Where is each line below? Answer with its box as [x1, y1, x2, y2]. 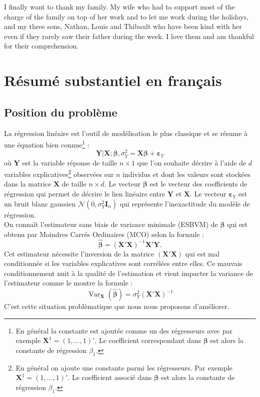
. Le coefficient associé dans [67, 372, 152, 382]
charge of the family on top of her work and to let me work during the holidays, [4, 11, 249, 21]
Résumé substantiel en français [4, 70, 222, 90]
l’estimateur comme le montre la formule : [4, 277, 133, 288]
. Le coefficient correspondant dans [94, 335, 201, 345]
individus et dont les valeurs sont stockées [122, 168, 250, 179]
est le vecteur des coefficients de [149, 178, 247, 189]
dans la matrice [4, 178, 51, 189]
